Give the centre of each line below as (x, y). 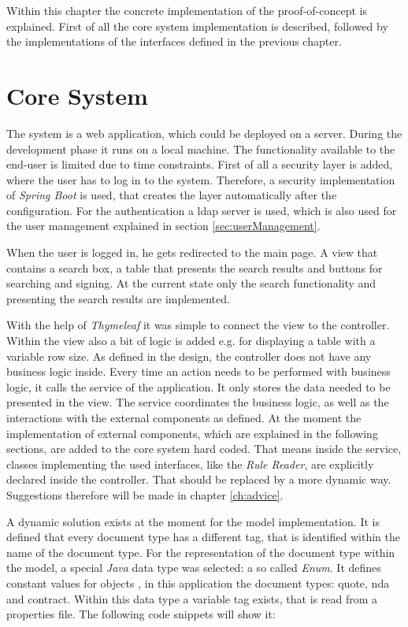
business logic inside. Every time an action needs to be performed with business (198, 371)
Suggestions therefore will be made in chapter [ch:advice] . (145, 494)
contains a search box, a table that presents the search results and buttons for (195, 267)
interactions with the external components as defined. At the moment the (184, 417)
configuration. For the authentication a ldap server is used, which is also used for (202, 210)
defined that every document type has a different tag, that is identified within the (203, 537)
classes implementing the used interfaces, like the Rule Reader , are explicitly (190, 464)
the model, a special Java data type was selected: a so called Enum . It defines (194, 568)
